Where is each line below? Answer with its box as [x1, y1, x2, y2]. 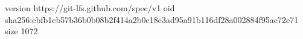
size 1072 [5, 25, 38, 37]
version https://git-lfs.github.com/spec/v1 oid [5, 2, 175, 14]
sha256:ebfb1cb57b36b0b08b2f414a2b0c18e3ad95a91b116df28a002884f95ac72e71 [5, 13, 299, 25]
